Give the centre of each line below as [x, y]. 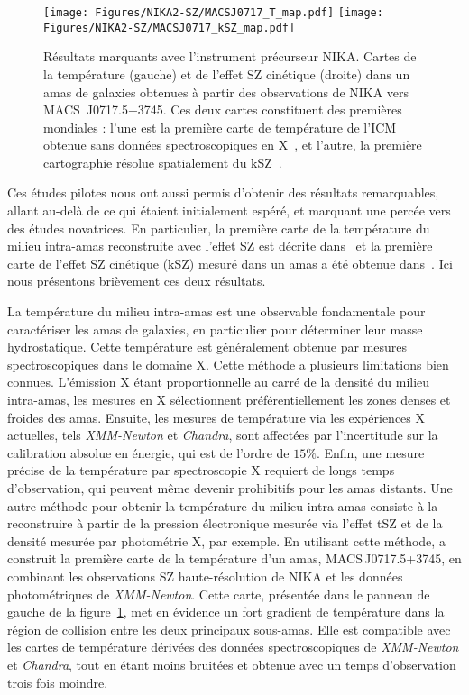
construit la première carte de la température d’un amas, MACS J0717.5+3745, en [234, 558]
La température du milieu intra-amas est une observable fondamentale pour [216, 311]
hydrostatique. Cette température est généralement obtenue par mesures [207, 347]
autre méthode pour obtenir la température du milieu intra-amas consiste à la [223, 505]
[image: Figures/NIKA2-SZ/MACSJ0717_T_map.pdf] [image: [213, 13]
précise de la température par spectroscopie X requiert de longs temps [201, 470]
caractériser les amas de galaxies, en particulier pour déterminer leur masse [215, 329]
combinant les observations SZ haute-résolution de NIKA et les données [205, 576]
